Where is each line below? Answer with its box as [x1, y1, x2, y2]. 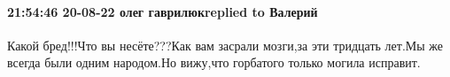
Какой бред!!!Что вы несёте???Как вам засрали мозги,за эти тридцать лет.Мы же [7, 35, 444, 54]
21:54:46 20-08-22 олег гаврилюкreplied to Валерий [7, 2, 318, 20]
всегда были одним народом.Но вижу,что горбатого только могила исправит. [7, 53, 421, 72]
